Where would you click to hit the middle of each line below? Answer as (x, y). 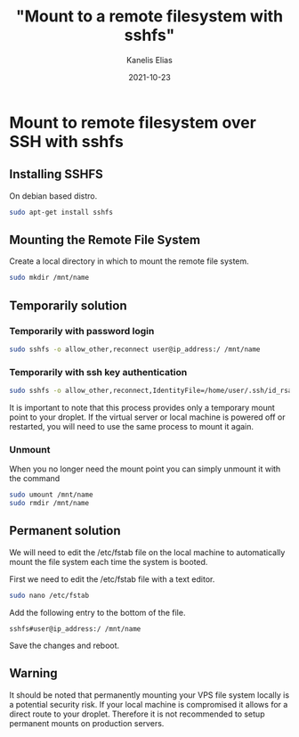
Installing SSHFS (57, 174)
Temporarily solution (68, 305)
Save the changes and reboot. (65, 645)
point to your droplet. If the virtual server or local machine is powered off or (147, 417)
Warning (33, 673)
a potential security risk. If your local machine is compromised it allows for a (149, 704)
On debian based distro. (53, 196)
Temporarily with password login (82, 331)
